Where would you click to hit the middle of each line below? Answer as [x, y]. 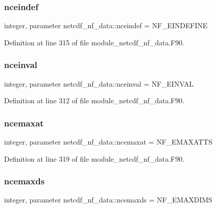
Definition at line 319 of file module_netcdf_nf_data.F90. [94, 158]
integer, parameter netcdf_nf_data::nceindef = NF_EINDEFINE [106, 25]
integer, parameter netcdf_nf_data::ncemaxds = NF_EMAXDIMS [108, 200]
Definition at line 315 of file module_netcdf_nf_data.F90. [94, 42]
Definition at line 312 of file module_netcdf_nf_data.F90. [94, 100]
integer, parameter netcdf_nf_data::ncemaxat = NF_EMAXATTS [108, 142]
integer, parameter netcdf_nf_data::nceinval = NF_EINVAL [99, 83]
